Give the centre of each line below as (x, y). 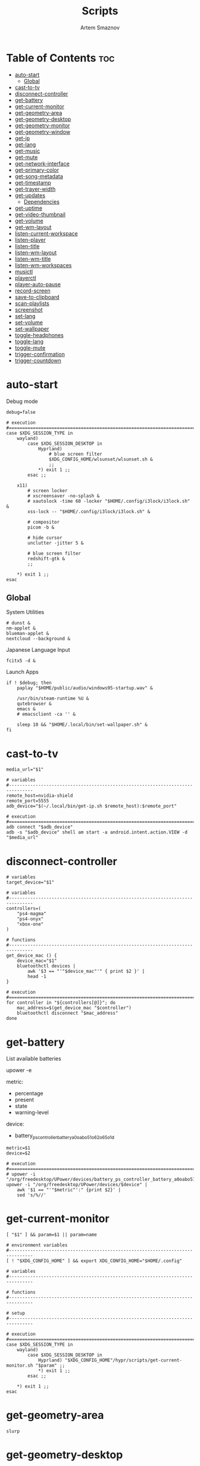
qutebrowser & (34, 704)
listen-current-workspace (46, 233)
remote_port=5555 (28, 801)
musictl (24, 271)
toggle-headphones (39, 335)
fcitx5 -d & (21, 661)
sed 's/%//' (32, 1195)
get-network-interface (42, 163)
